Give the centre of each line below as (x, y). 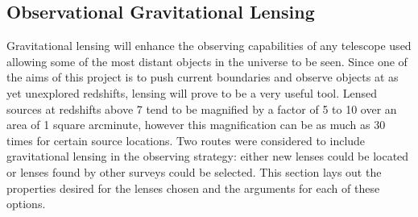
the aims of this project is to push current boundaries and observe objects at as (203, 77)
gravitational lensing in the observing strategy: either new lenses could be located (208, 156)
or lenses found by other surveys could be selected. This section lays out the (194, 171)
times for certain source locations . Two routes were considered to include (186, 140)
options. (26, 204)
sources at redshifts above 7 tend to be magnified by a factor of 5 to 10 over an (202, 108)
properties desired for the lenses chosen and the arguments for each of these (193, 188)
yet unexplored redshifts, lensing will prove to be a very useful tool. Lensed (192, 92)
